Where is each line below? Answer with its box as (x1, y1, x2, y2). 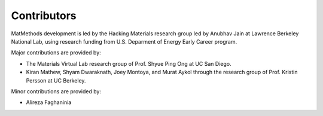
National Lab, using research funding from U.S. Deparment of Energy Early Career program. (11, 38, 237, 45)
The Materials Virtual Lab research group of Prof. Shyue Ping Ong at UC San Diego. (26, 60, 231, 67)
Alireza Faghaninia (26, 99, 72, 106)
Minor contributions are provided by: (11, 87, 102, 95)
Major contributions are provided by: (11, 49, 101, 56)
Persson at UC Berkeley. (26, 77, 86, 84)
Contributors (11, 9, 77, 22)
